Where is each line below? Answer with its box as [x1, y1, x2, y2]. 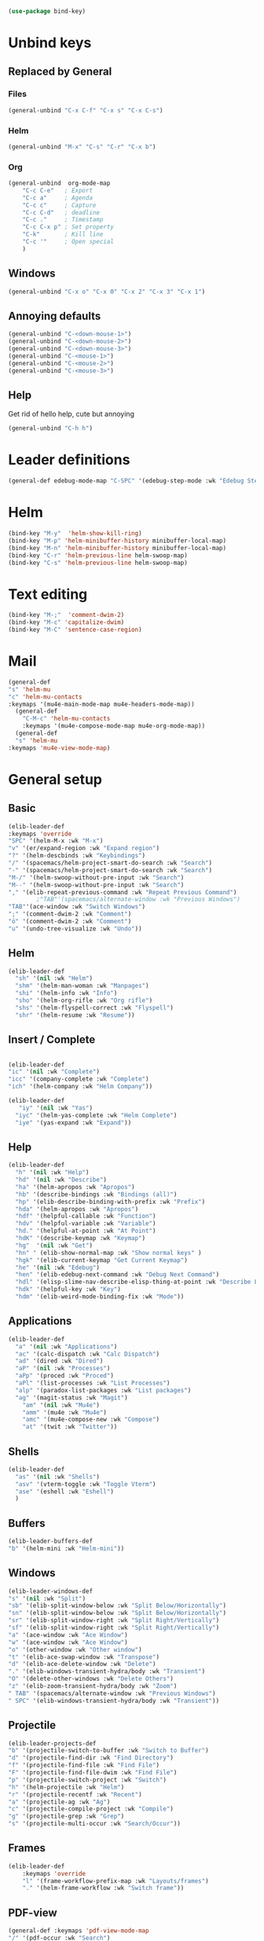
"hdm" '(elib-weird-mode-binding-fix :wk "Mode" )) [15, 1293, 185, 1301]
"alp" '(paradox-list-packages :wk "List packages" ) [15, 1386, 192, 1394]
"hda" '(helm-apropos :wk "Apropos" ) [15, 1205, 139, 1213]
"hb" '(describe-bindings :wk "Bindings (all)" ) [15, 1191, 178, 1198]
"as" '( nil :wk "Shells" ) [15, 1473, 101, 1481]
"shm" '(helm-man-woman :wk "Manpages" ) [15, 982, 149, 990]
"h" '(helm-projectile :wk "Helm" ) [8, 1783, 125, 1791]
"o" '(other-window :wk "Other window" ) [8, 1646, 143, 1653]
